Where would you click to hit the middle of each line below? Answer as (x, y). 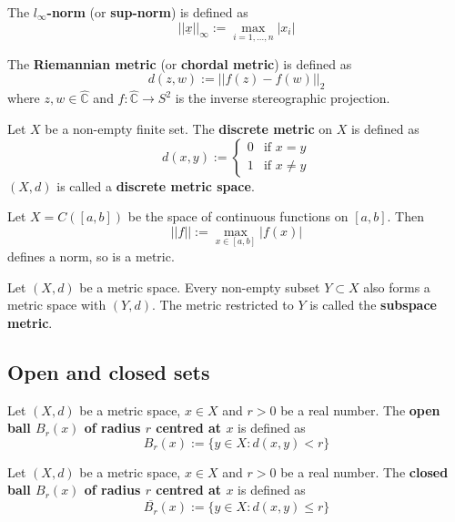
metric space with (57, 305)
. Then (405, 216)
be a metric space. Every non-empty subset (200, 287)
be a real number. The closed (364, 471)
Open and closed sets (109, 371)
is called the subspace (373, 305)
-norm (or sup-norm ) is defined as (147, 12)
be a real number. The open (360, 409)
